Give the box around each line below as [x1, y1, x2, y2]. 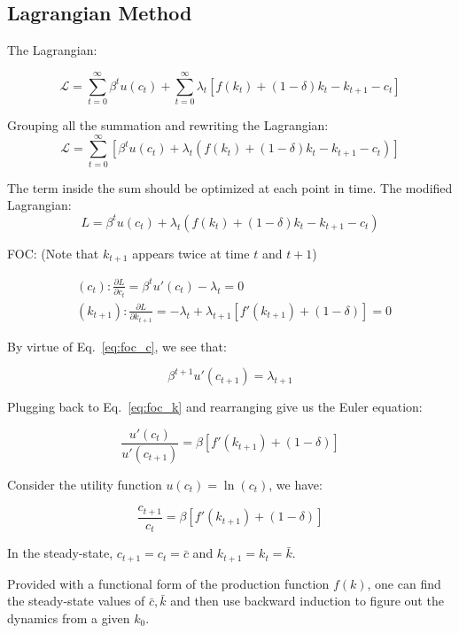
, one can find [367, 574, 441, 592]
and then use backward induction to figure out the [170, 591, 444, 610]
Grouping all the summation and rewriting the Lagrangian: [7, 115, 329, 134]
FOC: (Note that [7, 243, 99, 262]
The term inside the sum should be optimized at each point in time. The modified [7, 178, 453, 197]
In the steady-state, [7, 544, 113, 562]
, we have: [268, 475, 323, 493]
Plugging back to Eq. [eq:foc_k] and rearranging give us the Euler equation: [7, 398, 423, 416]
